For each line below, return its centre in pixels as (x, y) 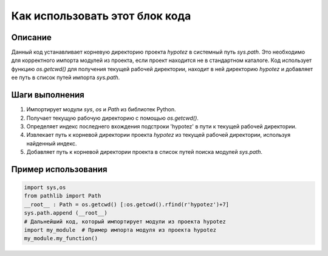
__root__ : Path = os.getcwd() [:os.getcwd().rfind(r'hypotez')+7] (127, 204)
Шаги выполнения (48, 95)
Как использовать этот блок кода (101, 16)
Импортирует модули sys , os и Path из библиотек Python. (101, 109)
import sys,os (45, 188)
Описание (31, 37)
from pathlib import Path (63, 196)
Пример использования (59, 169)
